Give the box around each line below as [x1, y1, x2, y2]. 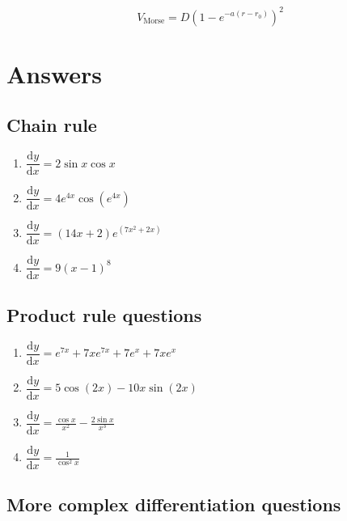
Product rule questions [6, 302, 202, 327]
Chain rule [6, 112, 97, 138]
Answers [6, 57, 103, 90]
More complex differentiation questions [6, 492, 341, 517]
